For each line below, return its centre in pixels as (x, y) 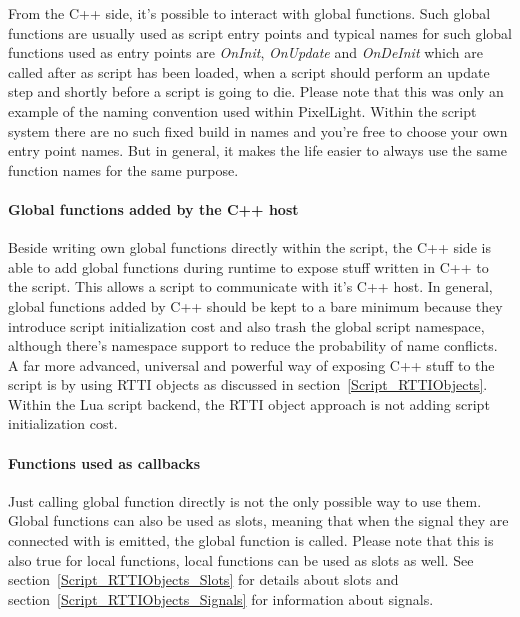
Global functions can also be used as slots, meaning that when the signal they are (258, 520)
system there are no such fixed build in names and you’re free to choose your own (258, 130)
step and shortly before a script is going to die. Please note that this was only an (256, 91)
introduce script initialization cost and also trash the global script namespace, (246, 325)
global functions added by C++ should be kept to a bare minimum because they (255, 305)
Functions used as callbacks (104, 462)
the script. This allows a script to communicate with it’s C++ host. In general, (250, 286)
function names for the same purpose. (123, 169)
